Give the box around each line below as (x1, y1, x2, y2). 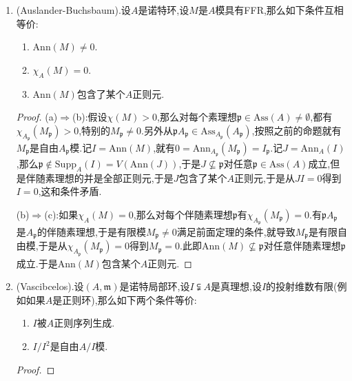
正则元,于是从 (234, 170, 295, 185)
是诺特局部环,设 (119, 279, 190, 294)
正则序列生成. (54, 316, 115, 330)
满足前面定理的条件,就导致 (176, 225, 296, 239)
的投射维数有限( (266, 279, 338, 294)
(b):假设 (72, 110, 107, 124)
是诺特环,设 (138, 3, 189, 17)
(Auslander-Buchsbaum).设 (16, 3, 131, 17)
